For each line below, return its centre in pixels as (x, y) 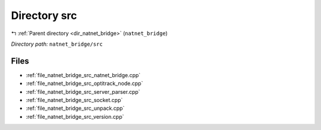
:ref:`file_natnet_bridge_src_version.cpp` (75, 116)
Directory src (44, 15)
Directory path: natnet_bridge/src (57, 44)
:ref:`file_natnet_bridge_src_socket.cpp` (74, 100)
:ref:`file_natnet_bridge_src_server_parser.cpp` (83, 91)
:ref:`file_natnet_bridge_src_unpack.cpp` (75, 108)
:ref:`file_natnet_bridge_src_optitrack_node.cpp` (84, 84)
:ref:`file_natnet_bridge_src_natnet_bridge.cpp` (83, 75)
